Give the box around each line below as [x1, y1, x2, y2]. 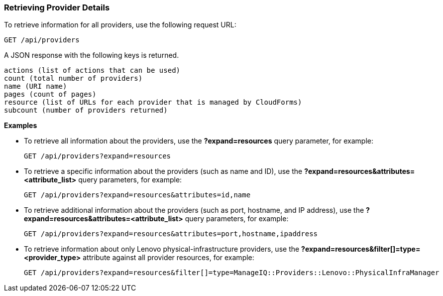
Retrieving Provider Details [4, 2, 110, 12]
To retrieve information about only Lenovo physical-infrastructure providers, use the [24, 245, 300, 254]
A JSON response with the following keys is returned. [4, 51, 179, 60]
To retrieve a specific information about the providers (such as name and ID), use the [24, 167, 303, 176]
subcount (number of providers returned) [4, 106, 168, 115]
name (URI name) [4, 82, 67, 91]
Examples [4, 121, 37, 130]
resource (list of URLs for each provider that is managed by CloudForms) [4, 98, 302, 107]
